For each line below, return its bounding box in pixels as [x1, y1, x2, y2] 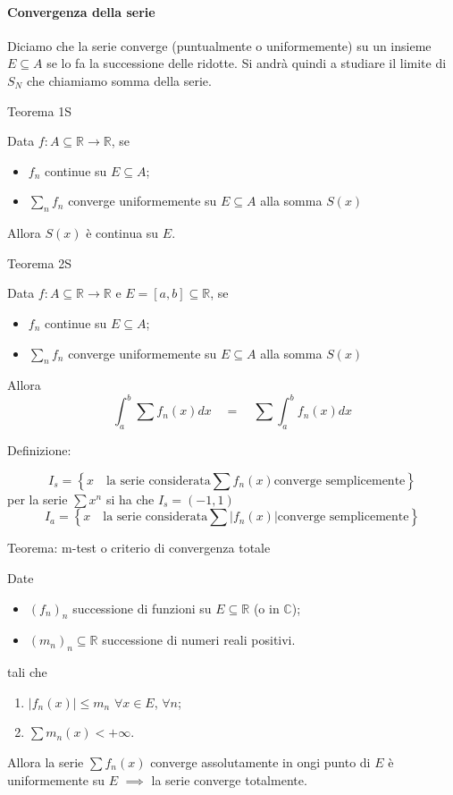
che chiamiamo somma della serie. [26, 71, 212, 89]
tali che [7, 663, 47, 681]
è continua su [86, 224, 159, 242]
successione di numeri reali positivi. [102, 630, 296, 649]
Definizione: [7, 441, 71, 460]
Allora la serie [7, 752, 84, 771]
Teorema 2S [7, 253, 71, 272]
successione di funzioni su [72, 598, 212, 617]
